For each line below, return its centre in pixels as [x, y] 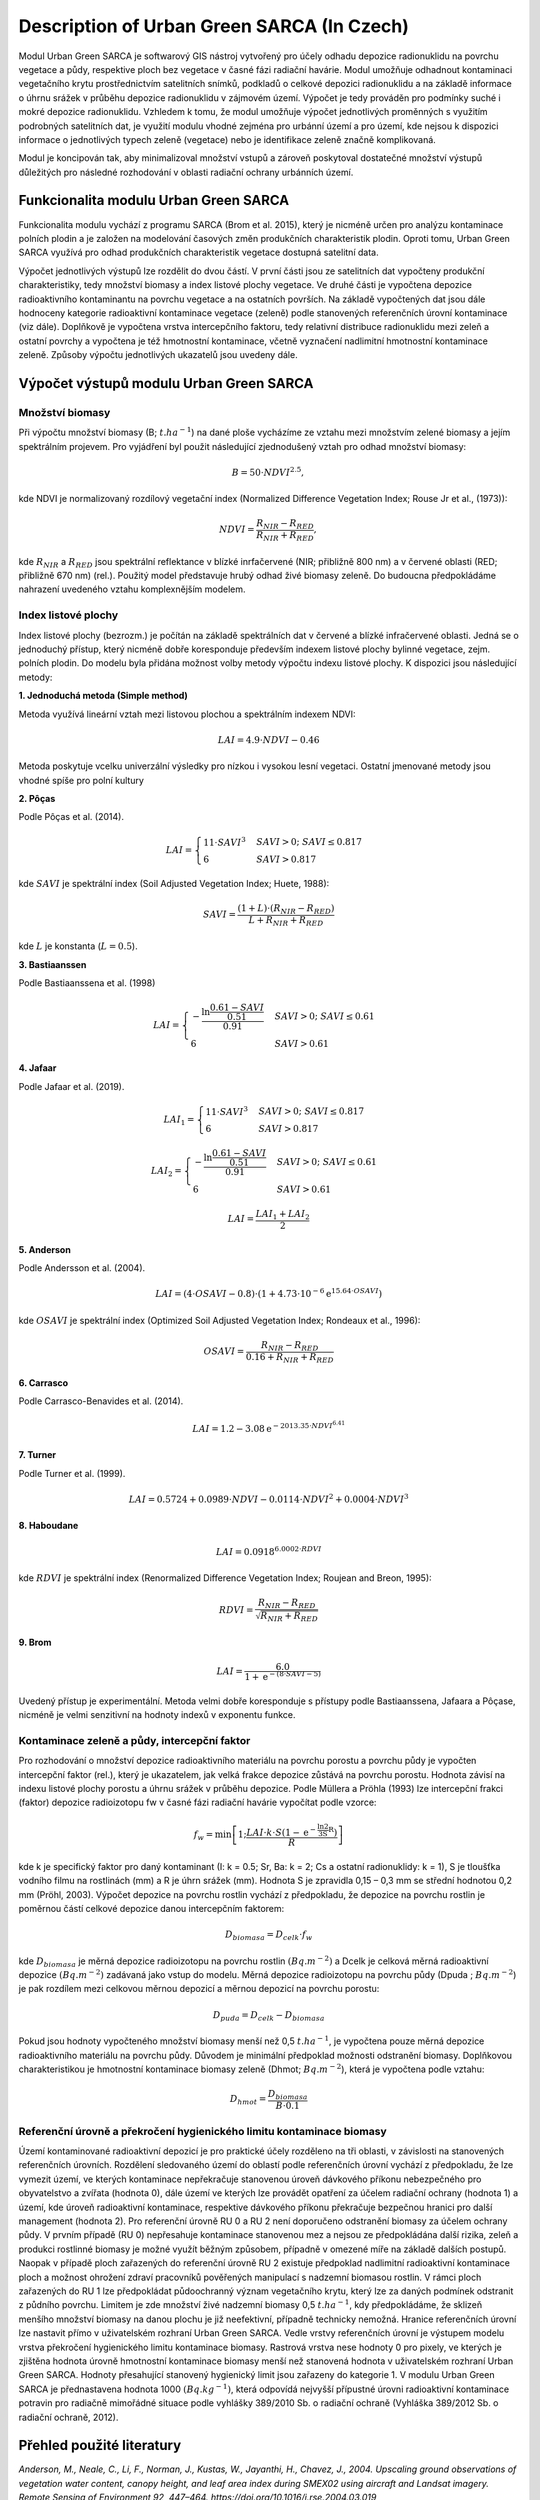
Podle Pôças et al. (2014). [71, 817]
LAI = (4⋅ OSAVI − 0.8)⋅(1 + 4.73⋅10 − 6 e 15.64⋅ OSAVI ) [269, 1293]
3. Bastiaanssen [52, 964]
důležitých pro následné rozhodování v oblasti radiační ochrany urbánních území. [186, 172]
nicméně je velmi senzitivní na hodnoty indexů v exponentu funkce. [157, 1715]
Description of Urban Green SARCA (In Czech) [214, 26]
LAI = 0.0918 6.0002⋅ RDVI [268, 1550]
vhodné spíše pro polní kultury [81, 780]
